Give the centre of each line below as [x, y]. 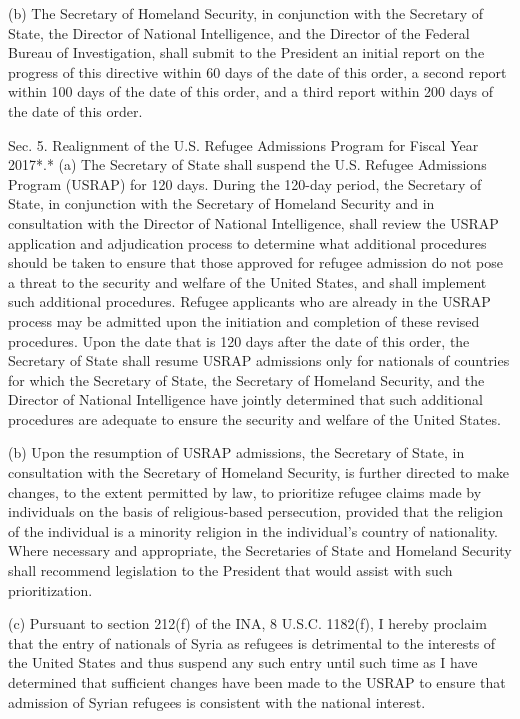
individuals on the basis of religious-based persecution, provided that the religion [255, 511]
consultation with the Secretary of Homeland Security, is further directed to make [258, 472]
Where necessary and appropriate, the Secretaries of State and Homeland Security [260, 550]
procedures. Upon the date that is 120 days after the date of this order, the [239, 340]
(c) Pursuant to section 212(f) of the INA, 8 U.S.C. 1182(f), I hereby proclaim [247, 623]
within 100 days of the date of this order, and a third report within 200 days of [251, 91]
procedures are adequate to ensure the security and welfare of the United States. [254, 418]
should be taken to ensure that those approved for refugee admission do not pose [255, 262]
